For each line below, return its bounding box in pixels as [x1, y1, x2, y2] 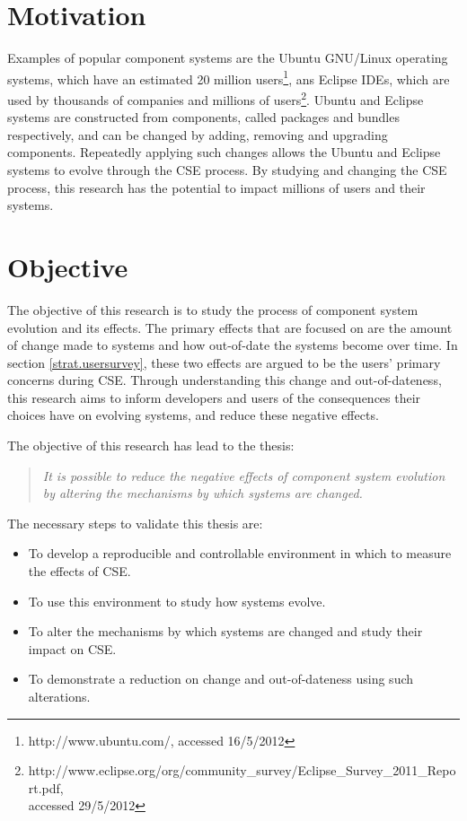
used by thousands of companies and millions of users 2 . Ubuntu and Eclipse [7, 87, 424, 109]
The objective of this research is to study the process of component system [7, 300, 419, 319]
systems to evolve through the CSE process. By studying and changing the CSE [7, 161, 447, 179]
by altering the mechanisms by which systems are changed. [42, 484, 363, 502]
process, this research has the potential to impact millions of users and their [7, 178, 426, 197]
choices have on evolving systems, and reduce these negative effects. [7, 406, 379, 424]
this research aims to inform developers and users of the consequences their [7, 388, 421, 406]
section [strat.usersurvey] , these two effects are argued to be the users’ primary [7, 353, 441, 371]
